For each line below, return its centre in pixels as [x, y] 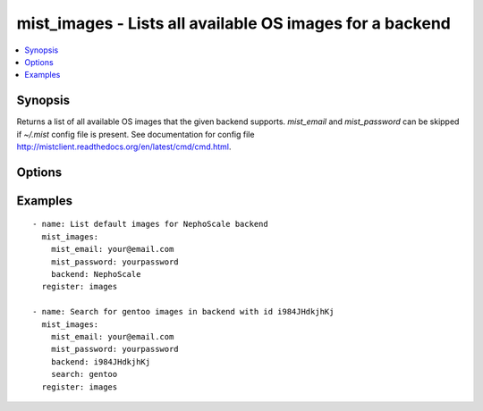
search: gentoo [84, 374]
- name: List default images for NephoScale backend [150, 224]
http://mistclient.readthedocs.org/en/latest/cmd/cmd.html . [124, 147]
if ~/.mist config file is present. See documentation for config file [136, 134]
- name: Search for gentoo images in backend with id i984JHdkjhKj [183, 312]
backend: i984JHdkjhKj [101, 361]
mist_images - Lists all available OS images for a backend [233, 23]
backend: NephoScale [96, 274]
